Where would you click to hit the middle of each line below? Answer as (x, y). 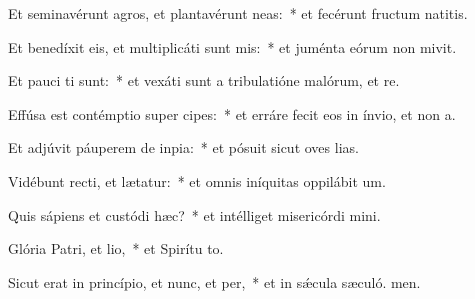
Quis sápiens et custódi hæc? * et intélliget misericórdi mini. (194, 214)
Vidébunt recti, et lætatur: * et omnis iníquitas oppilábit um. (197, 180)
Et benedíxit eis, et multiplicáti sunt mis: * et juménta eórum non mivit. (232, 46)
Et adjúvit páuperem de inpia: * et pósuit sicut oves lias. (183, 147)
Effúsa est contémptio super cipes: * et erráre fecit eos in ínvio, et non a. (232, 113)
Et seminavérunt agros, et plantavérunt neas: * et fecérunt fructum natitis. (238, 13)
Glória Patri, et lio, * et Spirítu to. (116, 248)
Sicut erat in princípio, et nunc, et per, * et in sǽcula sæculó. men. (214, 281)
